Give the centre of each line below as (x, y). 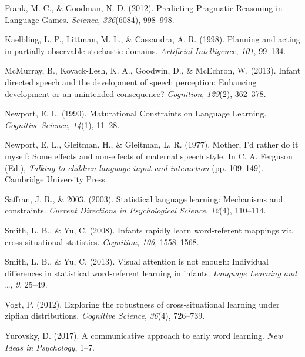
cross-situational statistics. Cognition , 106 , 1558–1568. (102, 241)
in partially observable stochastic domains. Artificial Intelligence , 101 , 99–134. (145, 50)
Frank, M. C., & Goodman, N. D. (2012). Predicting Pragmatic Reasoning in (144, 8)
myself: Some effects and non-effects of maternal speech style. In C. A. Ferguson (149, 156)
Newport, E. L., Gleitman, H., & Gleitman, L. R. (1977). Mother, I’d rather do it (152, 144)
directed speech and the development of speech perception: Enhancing (131, 81)
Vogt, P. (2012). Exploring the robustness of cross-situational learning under (142, 304)
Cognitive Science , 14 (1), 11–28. (62, 124)
